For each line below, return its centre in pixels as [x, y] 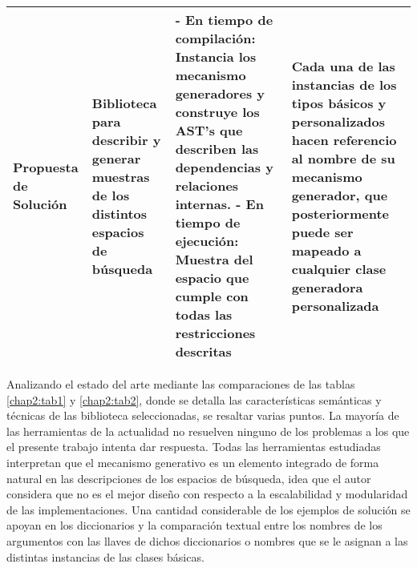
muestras [121, 176]
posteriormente [340, 213]
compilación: [215, 38]
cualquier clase [339, 268]
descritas [203, 351]
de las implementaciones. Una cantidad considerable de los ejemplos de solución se [208, 509]
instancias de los [344, 84]
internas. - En [219, 204]
